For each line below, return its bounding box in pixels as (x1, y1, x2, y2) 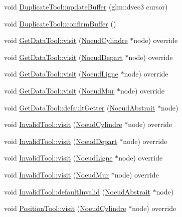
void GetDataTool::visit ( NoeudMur (4, 85, 115, 95)
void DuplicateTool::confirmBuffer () (4, 18, 116, 28)
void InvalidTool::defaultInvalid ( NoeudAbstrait (4, 186, 150, 196)
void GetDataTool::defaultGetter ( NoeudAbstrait (4, 102, 155, 112)
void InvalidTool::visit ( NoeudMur (4, 169, 109, 179)
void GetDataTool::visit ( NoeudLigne (4, 68, 118, 79)
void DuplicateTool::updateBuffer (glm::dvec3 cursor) (4, 1, 168, 11)
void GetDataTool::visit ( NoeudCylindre (4, 35, 128, 45)
